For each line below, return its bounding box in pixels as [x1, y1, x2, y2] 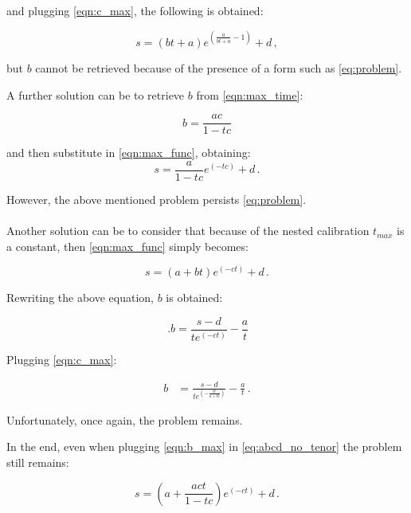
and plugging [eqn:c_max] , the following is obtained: [6, 2, 264, 18]
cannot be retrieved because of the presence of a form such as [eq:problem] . [35, 60, 402, 76]
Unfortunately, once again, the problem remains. [6, 411, 243, 428]
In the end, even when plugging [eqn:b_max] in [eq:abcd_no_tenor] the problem [6, 438, 402, 455]
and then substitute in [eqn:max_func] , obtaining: [6, 144, 251, 161]
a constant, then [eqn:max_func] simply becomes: [6, 237, 249, 254]
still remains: [6, 454, 69, 471]
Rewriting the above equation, [6, 289, 154, 306]
